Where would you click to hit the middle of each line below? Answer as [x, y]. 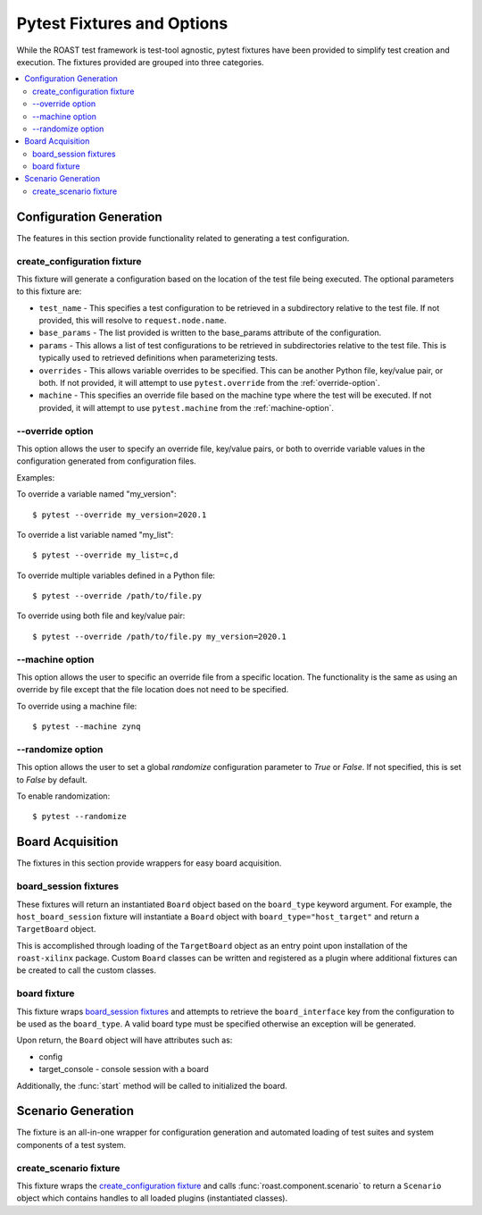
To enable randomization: [63, 796]
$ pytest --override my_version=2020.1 [120, 515]
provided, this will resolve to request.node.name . [133, 321]
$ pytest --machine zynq [87, 727]
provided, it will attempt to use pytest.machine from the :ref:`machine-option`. [187, 407]
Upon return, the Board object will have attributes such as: [125, 1040]
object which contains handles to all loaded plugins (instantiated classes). [152, 1198]
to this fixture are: [49, 291]
